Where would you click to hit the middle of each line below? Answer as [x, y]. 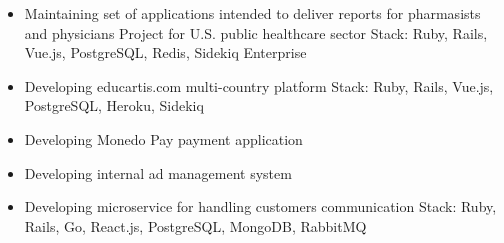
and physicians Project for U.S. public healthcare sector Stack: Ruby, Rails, [256, 32]
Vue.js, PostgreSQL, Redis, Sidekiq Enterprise [165, 52]
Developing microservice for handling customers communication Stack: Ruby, [260, 206]
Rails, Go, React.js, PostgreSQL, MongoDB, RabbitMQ [195, 225]
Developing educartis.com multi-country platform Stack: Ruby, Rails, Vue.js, [259, 85]
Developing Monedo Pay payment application [163, 138]
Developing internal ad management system [158, 172]
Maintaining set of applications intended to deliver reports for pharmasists [252, 13]
